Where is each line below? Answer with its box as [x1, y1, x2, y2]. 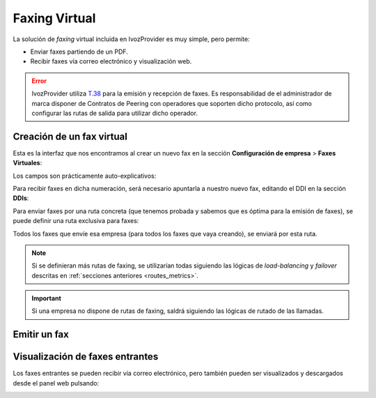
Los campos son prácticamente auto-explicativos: [13, 171, 157, 180]
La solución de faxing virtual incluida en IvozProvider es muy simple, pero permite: [13, 35, 250, 43]
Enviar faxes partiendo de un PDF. [30, 47, 128, 56]
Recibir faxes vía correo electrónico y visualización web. [30, 57, 192, 66]
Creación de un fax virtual [13, 130, 128, 142]
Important [31, 294, 62, 303]
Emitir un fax [13, 328, 69, 341]
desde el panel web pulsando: [13, 378, 100, 387]
